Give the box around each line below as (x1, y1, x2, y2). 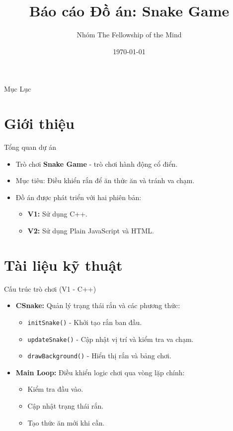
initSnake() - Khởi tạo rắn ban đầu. (27, 317, 142, 327)
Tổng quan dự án (4, 142, 57, 152)
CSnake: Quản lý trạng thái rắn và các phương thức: (15, 300, 180, 311)
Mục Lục (4, 84, 31, 94)
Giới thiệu (4, 113, 75, 133)
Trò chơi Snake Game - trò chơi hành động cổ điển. (15, 158, 178, 169)
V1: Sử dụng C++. (27, 209, 87, 219)
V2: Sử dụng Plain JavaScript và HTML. (27, 225, 154, 235)
